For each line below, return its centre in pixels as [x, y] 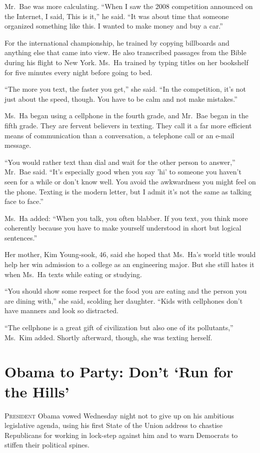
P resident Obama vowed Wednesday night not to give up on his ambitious [119, 415]
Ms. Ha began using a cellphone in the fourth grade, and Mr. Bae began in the [126, 116]
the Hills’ [37, 391]
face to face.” [24, 201]
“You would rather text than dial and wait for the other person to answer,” [120, 162]
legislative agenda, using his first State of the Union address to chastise [113, 425]
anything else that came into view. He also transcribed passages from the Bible [125, 52]
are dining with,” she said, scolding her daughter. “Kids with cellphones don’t [124, 300]
